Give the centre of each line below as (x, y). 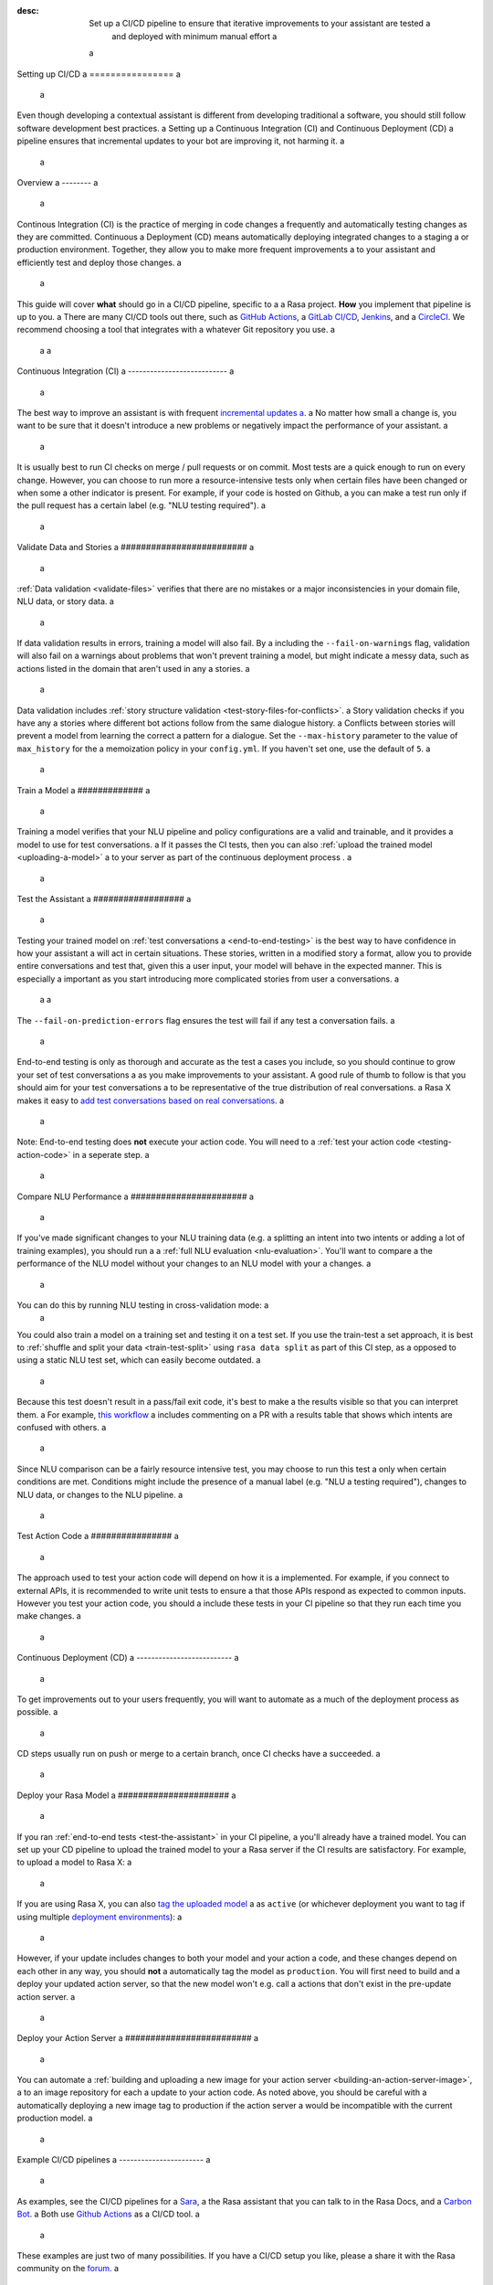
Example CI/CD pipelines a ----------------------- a (114, 2160)
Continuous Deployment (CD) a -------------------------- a (128, 1658)
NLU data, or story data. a (65, 601)
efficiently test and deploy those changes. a (99, 262)
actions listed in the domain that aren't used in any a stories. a (133, 668)
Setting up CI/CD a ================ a (99, 74)
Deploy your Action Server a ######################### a (138, 2038)
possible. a (37, 1712)
